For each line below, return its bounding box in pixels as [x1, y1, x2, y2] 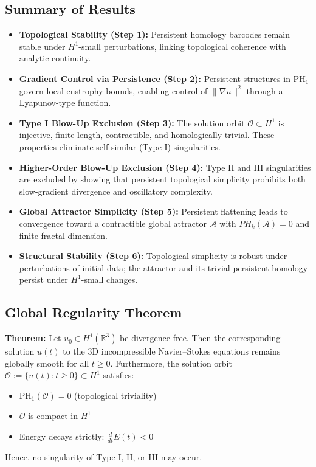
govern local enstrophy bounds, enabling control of [19, 84, 208, 97]
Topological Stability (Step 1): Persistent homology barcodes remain [19, 28, 290, 41]
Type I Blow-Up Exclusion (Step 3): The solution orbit [19, 116, 245, 129]
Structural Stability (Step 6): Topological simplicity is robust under [19, 249, 287, 262]
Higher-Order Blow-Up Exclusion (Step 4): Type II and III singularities [19, 161, 311, 173]
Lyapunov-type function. [19, 96, 111, 109]
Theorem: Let [5, 331, 61, 344]
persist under [19, 273, 68, 286]
